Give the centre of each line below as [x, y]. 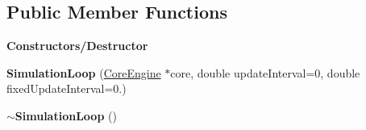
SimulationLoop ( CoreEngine [84, 72]
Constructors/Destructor [77, 46]
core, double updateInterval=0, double [265, 72]
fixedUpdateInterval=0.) [67, 88]
